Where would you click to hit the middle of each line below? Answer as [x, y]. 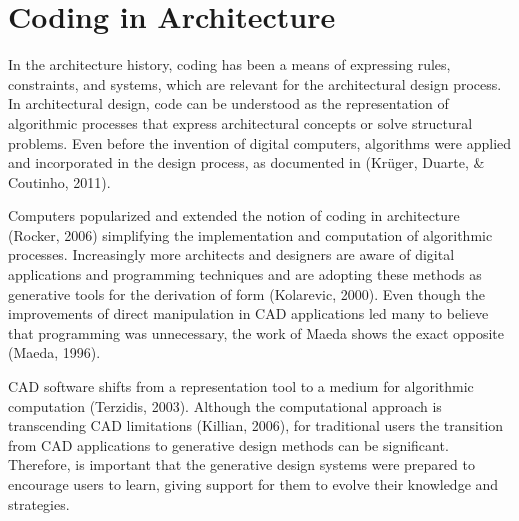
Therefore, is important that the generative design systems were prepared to [241, 464]
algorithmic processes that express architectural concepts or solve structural [240, 122]
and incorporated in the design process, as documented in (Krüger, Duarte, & [246, 162]
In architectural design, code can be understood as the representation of [228, 103]
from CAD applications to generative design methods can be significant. [228, 444]
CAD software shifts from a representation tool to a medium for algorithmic [241, 386]
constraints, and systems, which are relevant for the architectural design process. [255, 83]
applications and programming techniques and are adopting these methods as [245, 274]
